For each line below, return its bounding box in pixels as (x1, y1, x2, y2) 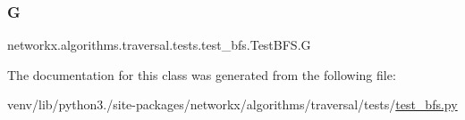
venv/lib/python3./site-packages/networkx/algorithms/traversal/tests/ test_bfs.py (7, 95, 458, 114)
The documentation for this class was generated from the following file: (7, 65, 396, 84)
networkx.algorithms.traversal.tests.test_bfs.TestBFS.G (7, 36, 311, 54)
